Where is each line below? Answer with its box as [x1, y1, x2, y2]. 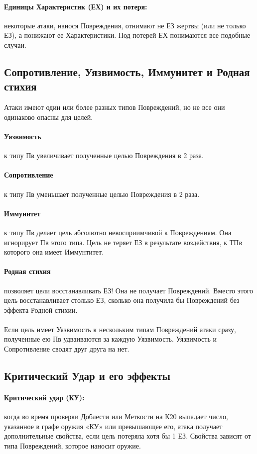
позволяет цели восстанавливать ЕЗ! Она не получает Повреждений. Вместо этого [4, 285, 254, 295]
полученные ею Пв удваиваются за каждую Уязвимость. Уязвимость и [4, 334, 217, 344]
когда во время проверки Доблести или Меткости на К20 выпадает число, [4, 411, 228, 422]
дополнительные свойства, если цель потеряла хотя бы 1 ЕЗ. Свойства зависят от [4, 431, 251, 441]
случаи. [4, 39, 26, 50]
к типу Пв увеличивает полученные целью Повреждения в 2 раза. [4, 150, 204, 161]
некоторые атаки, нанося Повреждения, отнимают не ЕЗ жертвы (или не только [4, 20, 246, 30]
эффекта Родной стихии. [4, 304, 78, 315]
